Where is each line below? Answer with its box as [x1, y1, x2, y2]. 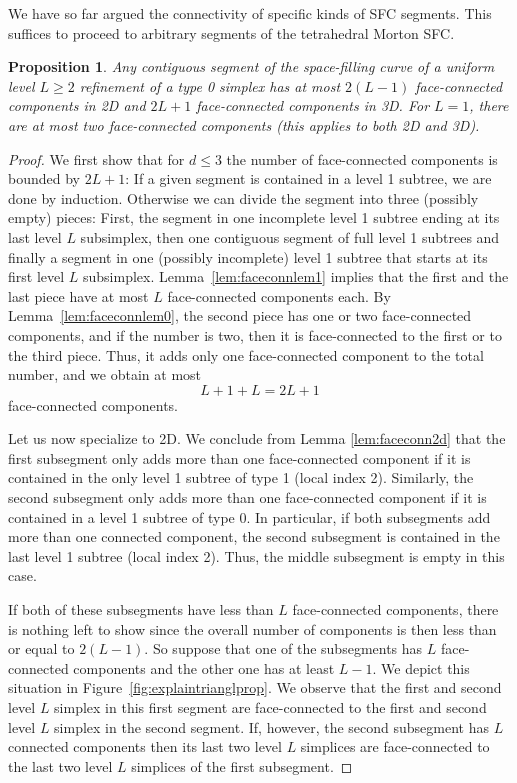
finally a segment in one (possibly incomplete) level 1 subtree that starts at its [8, 246, 488, 267]
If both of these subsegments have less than [8, 599, 274, 620]
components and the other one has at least [73, 657, 335, 678]
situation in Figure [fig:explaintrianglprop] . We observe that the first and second [8, 677, 502, 698]
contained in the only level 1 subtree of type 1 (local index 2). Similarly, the [8, 467, 474, 488]
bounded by [8, 168, 80, 189]
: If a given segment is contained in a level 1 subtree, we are [125, 168, 492, 189]
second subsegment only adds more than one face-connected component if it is [8, 487, 487, 508]
